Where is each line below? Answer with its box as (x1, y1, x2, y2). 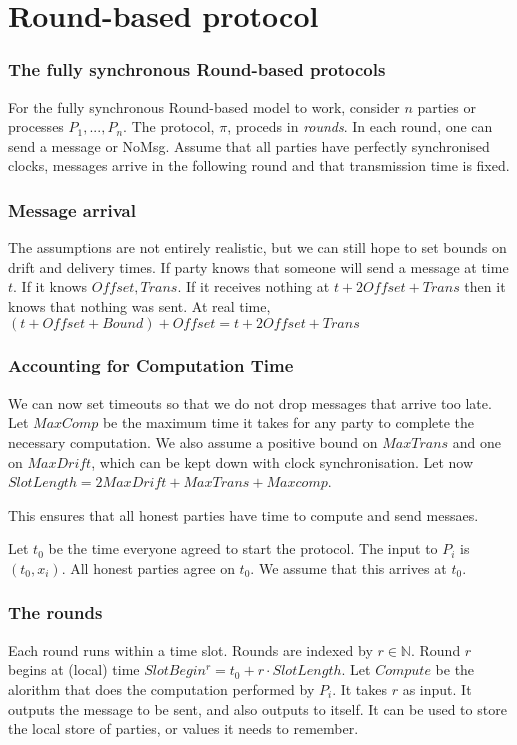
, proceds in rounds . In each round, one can (227, 116, 493, 137)
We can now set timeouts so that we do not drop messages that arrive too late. (8, 392, 492, 413)
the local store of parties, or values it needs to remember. (8, 718, 359, 739)
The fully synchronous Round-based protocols (8, 57, 386, 82)
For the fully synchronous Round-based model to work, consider (8, 96, 400, 117)
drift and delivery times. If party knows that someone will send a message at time (8, 256, 509, 277)
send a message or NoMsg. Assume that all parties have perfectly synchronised (8, 135, 490, 156)
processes (8, 116, 64, 137)
